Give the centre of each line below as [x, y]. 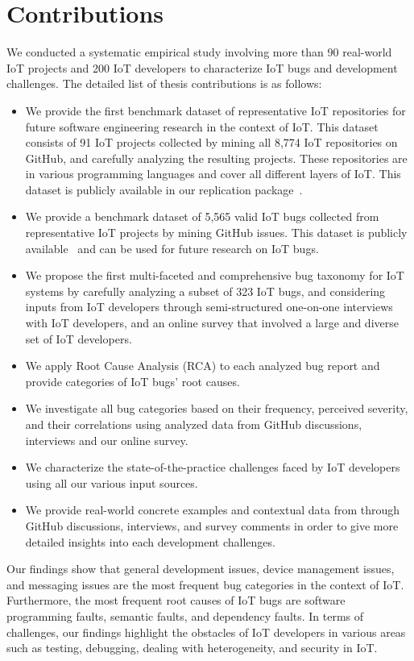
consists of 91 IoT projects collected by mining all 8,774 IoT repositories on [211, 142]
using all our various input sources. [112, 482]
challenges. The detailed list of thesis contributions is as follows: [164, 83]
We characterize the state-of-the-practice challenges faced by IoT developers [213, 467]
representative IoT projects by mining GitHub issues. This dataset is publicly [216, 233]
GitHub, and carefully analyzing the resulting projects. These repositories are [216, 158]
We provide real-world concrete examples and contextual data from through [213, 510]
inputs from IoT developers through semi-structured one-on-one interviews [209, 307]
